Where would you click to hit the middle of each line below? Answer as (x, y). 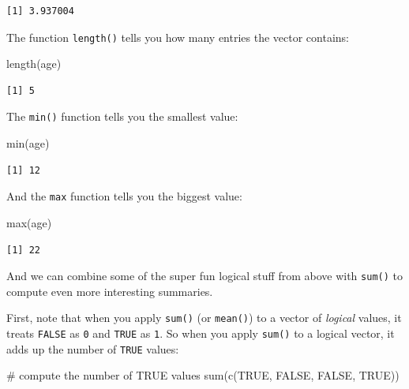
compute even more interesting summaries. (110, 291)
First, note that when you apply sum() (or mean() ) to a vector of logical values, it (204, 318)
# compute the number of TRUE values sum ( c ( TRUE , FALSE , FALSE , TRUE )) (203, 375)
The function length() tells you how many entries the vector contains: (178, 37)
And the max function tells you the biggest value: (124, 196)
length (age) (34, 64)
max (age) (29, 222)
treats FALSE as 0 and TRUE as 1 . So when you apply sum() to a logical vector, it (201, 333)
